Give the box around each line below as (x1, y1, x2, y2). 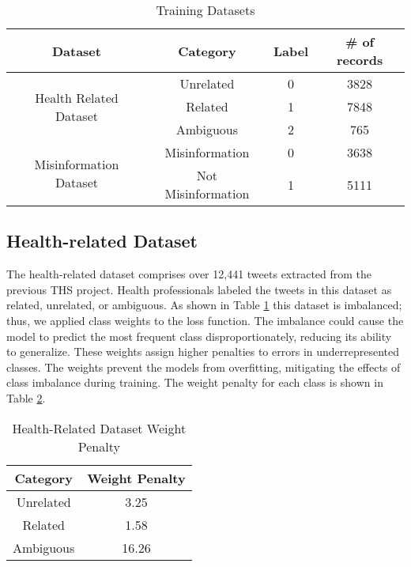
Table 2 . (6, 389, 46, 406)
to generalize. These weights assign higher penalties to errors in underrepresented (6, 343, 400, 360)
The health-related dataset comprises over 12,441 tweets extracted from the (6, 266, 372, 282)
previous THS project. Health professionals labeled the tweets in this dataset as (6, 281, 392, 297)
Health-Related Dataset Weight (12, 418, 187, 437)
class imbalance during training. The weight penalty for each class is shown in (6, 374, 383, 391)
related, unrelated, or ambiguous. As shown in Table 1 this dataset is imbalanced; (6, 297, 402, 313)
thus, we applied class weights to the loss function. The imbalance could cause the (6, 312, 404, 328)
